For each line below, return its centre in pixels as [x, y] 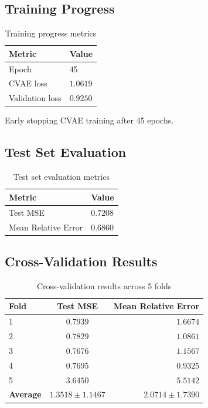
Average [25, 394]
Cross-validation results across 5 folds [104, 285]
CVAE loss [28, 83]
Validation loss [35, 98]
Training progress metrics [51, 33]
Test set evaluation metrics [61, 177]
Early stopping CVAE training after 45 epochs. [89, 120]
